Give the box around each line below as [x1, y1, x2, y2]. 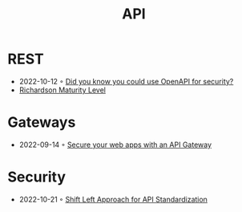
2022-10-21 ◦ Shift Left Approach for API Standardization [18, 194, 208, 204]
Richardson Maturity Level [18, 85, 106, 95]
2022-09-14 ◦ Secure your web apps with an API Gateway [18, 140, 212, 149]
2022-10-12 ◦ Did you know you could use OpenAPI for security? [18, 76, 234, 86]
